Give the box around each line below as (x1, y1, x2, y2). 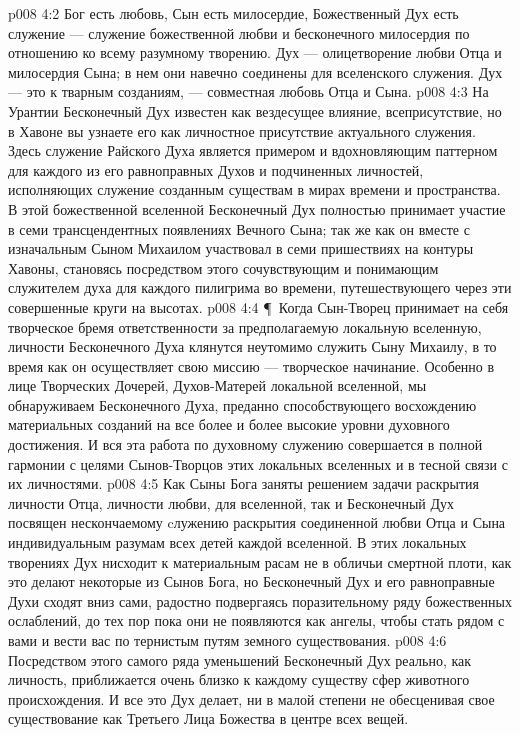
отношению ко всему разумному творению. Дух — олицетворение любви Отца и (8, 42, 502, 63)
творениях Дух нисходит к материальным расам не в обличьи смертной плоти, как (8, 551, 512, 572)
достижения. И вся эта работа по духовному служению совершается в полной (8, 434, 483, 455)
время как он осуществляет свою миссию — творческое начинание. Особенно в (8, 355, 495, 376)
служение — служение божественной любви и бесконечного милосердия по (8, 22, 470, 43)
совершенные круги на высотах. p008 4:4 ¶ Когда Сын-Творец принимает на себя (8, 296, 509, 317)
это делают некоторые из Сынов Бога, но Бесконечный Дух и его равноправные (8, 571, 495, 592)
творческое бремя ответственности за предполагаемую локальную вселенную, (8, 316, 482, 337)
